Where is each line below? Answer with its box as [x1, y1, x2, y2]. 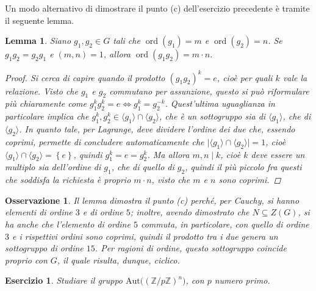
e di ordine [82, 206, 123, 218]
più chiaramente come [5, 97, 87, 110]
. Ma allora [147, 148, 190, 160]
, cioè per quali [217, 71, 273, 84]
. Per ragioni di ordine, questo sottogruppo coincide [95, 242, 287, 254]
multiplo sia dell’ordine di [5, 160, 101, 173]
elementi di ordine [5, 206, 73, 218]
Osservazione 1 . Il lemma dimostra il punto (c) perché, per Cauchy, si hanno [5, 193, 300, 206]
